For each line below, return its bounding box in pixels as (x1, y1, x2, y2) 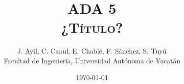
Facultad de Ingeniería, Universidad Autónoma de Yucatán (3, 55, 181, 65)
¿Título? (61, 17, 123, 37)
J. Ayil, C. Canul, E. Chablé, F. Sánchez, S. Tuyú (17, 46, 167, 56)
